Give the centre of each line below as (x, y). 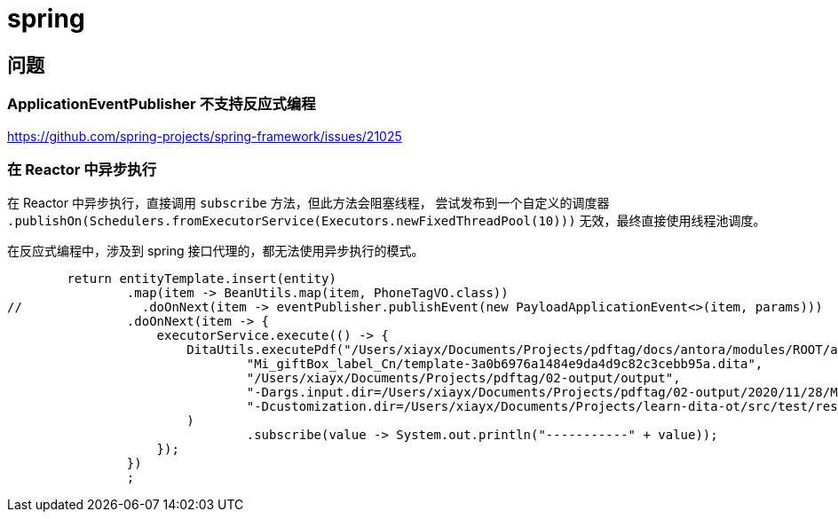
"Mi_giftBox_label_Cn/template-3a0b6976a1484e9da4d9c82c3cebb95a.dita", (505, 364)
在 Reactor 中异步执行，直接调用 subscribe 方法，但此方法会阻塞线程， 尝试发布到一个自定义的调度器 (308, 203)
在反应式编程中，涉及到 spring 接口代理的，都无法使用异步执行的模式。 (216, 251)
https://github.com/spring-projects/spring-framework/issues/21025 (205, 136)
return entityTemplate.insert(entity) (202, 279)
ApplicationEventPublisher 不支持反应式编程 (162, 104)
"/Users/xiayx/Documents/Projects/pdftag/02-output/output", (463, 378)
